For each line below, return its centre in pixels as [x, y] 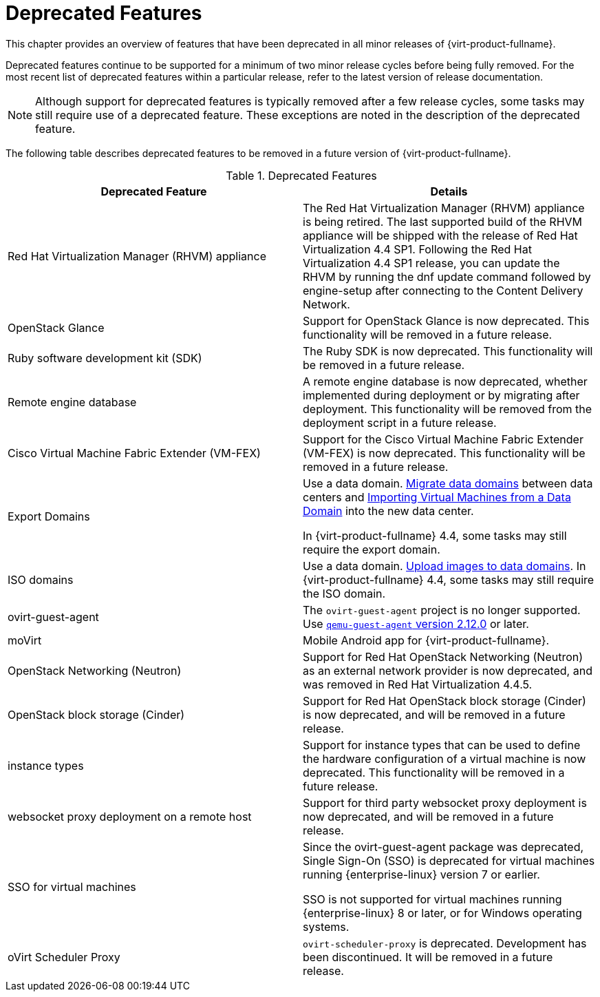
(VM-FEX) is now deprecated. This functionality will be [444, 453]
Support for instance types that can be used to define [442, 745]
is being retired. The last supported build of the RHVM [443, 221]
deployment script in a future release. [400, 422]
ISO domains [41, 579]
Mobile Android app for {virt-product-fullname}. [426, 640]
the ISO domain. [344, 593]
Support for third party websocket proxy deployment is [445, 802]
